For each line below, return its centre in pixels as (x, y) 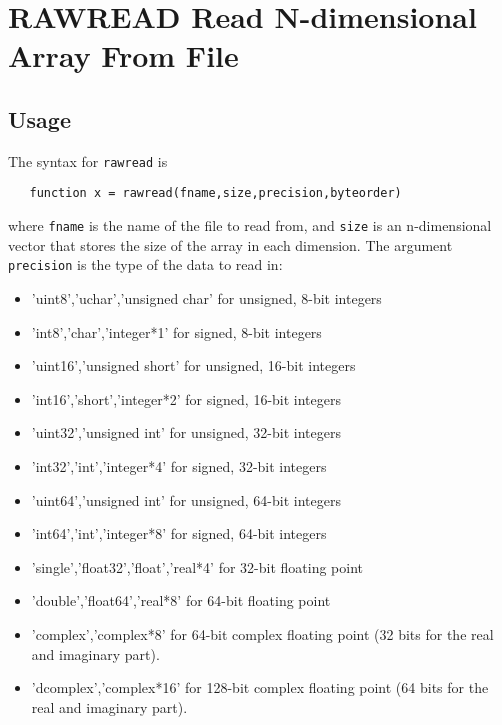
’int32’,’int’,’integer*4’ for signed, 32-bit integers (179, 465)
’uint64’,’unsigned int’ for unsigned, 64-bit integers (186, 499)
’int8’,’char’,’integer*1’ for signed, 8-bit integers (176, 331)
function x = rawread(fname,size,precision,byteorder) (215, 193)
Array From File (123, 55)
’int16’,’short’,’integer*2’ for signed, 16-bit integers (186, 398)
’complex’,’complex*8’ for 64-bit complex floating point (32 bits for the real (262, 633)
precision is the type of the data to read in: (145, 264)
